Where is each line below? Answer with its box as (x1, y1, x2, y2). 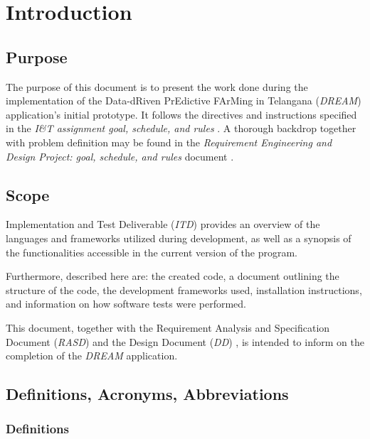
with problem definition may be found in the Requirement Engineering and (6, 134, 332, 149)
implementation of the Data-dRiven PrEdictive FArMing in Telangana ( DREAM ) (6, 93, 361, 108)
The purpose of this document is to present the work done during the (6, 79, 308, 94)
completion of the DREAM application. (6, 348, 178, 363)
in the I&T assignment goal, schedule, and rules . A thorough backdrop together (6, 121, 356, 136)
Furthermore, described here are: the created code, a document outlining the (6, 269, 339, 283)
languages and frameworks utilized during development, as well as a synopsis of (6, 230, 351, 245)
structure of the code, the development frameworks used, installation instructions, (6, 282, 362, 297)
